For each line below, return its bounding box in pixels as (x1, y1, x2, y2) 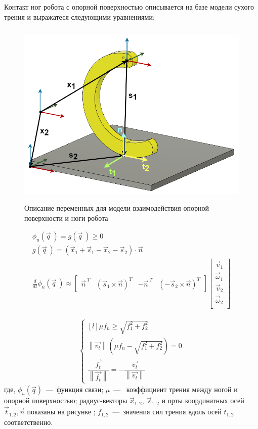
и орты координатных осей (161, 395, 244, 406)
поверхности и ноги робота (24, 212, 108, 223)
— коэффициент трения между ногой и (113, 384, 238, 395)
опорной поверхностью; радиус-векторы (4, 395, 127, 406)
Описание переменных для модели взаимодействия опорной (24, 202, 209, 213)
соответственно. (4, 416, 53, 427)
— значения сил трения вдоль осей (112, 406, 222, 417)
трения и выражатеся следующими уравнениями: (4, 11, 155, 22)
